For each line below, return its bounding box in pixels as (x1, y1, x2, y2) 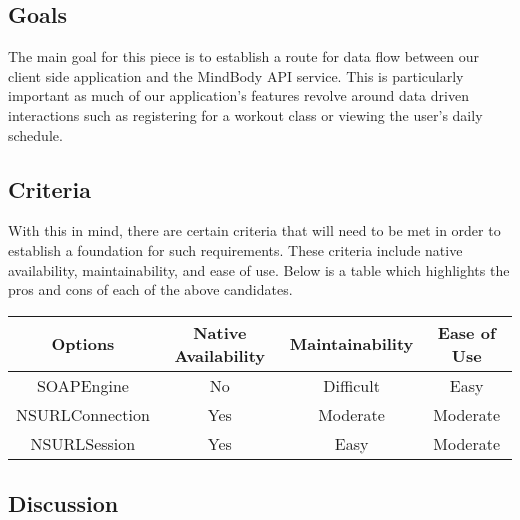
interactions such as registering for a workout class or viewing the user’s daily (8, 104, 483, 125)
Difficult (323, 373, 380, 397)
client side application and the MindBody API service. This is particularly (8, 65, 464, 86)
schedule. (8, 124, 63, 145)
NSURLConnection (16, 402, 150, 426)
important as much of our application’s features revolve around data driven (8, 85, 469, 106)
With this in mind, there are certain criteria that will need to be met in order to (8, 220, 501, 241)
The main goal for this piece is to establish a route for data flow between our (8, 46, 479, 67)
